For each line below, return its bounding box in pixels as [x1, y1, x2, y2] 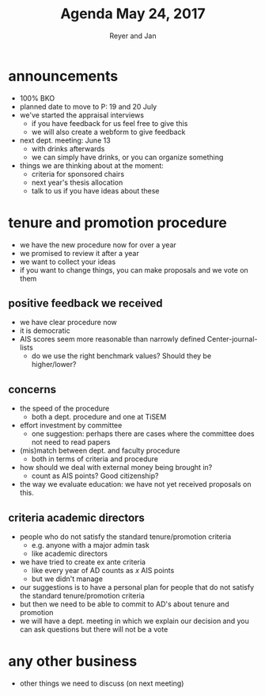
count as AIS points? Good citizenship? [31, 471, 159, 480]
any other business [8, 652, 138, 671]
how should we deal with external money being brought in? [19, 463, 213, 472]
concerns [8, 382, 57, 396]
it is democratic [19, 326, 70, 335]
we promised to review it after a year [19, 248, 140, 258]
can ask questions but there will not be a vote [19, 625, 168, 634]
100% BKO [19, 93, 55, 103]
